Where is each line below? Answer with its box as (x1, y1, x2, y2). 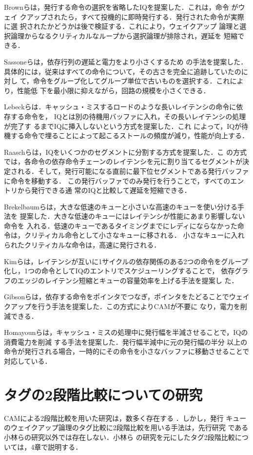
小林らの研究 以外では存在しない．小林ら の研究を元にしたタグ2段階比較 (4, 432, 235, 442)
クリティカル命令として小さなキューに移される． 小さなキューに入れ (24, 230, 245, 240)
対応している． (4, 356, 52, 366)
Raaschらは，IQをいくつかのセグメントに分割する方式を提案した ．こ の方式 (4, 146, 247, 157)
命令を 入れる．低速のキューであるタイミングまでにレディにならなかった (4, 220, 237, 230)
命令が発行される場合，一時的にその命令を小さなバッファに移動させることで (4, 346, 250, 356)
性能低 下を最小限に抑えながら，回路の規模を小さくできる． (17, 85, 210, 95)
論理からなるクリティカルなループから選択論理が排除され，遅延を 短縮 (10, 30, 237, 41)
